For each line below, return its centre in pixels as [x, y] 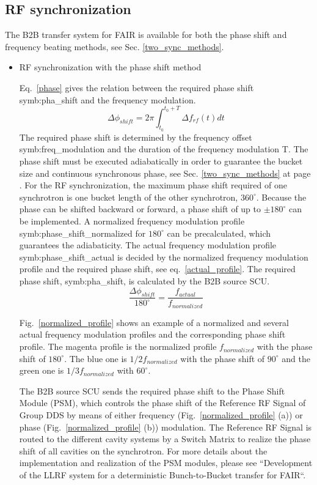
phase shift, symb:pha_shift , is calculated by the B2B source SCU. [144, 281]
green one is [42, 370]
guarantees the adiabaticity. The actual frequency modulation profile [148, 245]
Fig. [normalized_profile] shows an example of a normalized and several [154, 322]
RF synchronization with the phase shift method [110, 67]
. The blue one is [96, 358]
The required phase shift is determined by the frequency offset [136, 137]
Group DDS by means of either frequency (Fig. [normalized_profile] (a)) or [161, 415]
